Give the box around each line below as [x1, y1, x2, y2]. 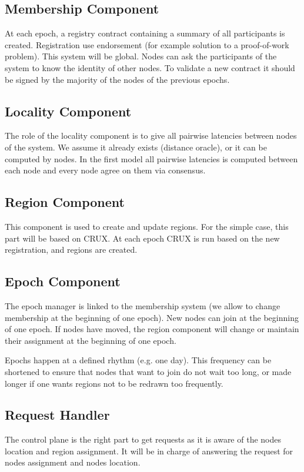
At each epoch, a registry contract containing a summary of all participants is [5, 27, 285, 39]
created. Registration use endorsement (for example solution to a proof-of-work [5, 38, 289, 51]
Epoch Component [5, 272, 121, 290]
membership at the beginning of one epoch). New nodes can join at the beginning [5, 311, 299, 323]
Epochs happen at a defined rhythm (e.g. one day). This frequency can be [5, 354, 272, 366]
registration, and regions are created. [5, 243, 138, 256]
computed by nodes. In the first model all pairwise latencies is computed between [5, 152, 298, 165]
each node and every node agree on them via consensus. [5, 164, 206, 176]
